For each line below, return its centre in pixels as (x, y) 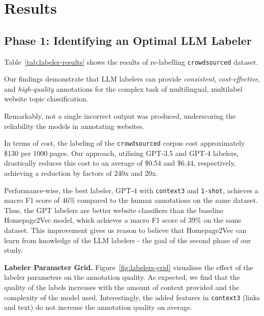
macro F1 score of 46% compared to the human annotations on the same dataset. (131, 200)
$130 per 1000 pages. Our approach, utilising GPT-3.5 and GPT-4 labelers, (122, 153)
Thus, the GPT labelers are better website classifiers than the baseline (114, 210)
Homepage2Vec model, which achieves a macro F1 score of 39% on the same (123, 220)
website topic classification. (46, 99)
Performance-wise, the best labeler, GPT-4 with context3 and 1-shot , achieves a (131, 190)
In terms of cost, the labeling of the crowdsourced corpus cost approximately (125, 143)
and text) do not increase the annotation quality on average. (98, 307)
